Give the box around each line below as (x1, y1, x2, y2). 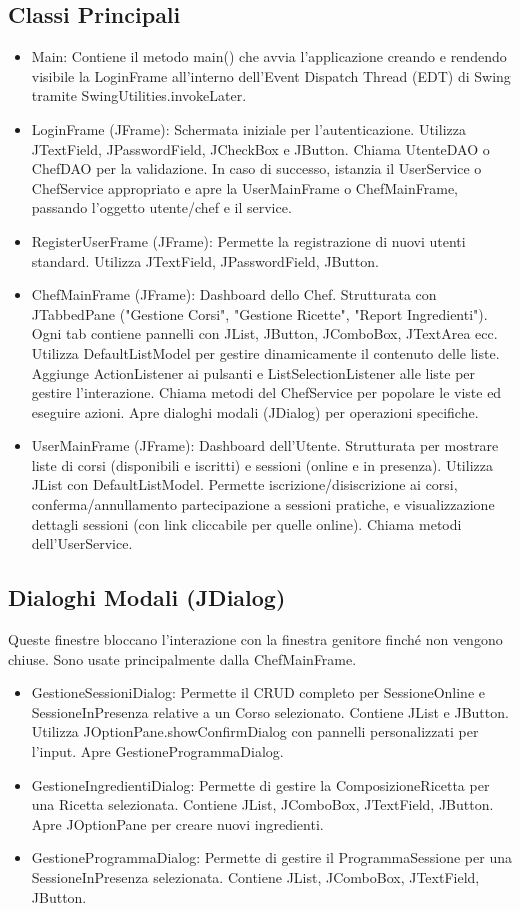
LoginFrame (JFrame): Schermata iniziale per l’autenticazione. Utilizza (31, 118, 466, 139)
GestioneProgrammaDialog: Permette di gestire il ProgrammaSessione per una (31, 847, 512, 868)
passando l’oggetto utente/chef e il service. (31, 197, 292, 218)
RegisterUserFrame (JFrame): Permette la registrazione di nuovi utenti (31, 230, 466, 251)
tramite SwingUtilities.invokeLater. (31, 85, 247, 106)
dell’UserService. (31, 533, 133, 554)
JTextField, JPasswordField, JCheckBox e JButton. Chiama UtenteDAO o (31, 138, 490, 159)
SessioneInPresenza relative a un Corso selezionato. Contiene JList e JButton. (31, 701, 509, 722)
